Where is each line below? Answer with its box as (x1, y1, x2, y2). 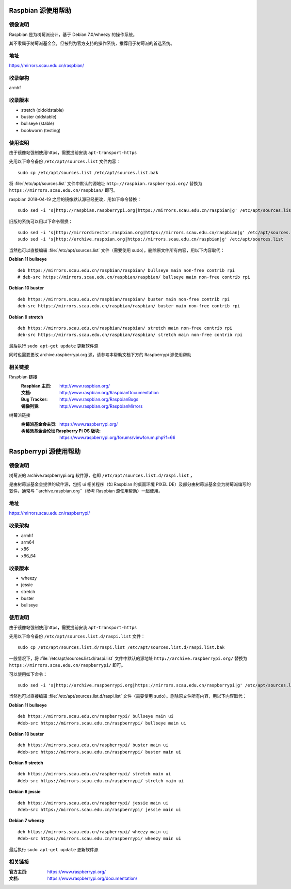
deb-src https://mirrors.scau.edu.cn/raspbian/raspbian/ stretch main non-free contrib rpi (17, 332, 242, 337)
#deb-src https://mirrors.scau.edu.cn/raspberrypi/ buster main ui (17, 749, 181, 755)
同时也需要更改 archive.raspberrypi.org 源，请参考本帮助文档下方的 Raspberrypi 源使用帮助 (9, 352, 192, 358)
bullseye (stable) (21, 120, 54, 126)
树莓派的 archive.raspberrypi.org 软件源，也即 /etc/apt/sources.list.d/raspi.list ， (9, 472, 195, 478)
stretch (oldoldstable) (21, 107, 64, 113)
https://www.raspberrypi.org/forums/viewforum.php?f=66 (59, 435, 176, 440)
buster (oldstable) (21, 114, 57, 119)
